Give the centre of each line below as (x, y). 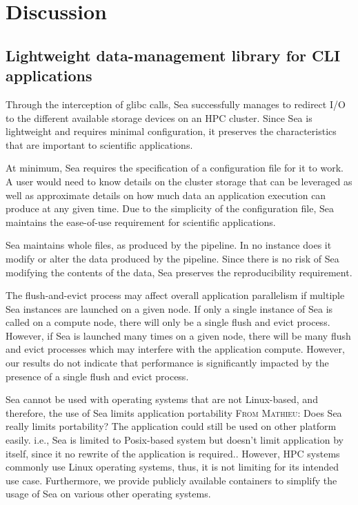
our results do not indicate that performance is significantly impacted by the (167, 363)
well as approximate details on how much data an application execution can (166, 195)
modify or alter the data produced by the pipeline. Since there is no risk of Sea (172, 258)
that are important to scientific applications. (99, 144)
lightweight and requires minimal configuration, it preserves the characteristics (171, 131)
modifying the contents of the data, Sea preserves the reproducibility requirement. (179, 272)
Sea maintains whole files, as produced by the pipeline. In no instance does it (169, 245)
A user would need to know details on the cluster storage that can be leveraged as (179, 181)
